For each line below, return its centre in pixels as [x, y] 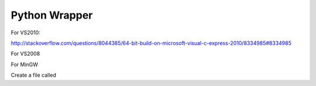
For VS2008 [25, 54]
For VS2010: [25, 33]
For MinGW [24, 64]
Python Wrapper [52, 15]
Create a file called [34, 75]
